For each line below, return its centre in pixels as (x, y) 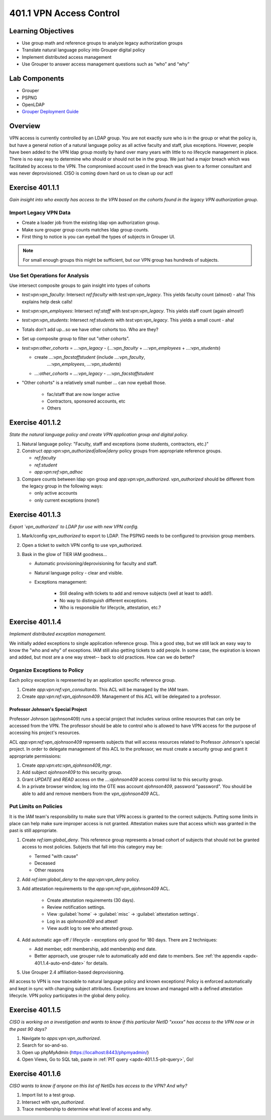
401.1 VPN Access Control (64, 13)
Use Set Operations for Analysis (49, 275)
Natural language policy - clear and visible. (79, 573)
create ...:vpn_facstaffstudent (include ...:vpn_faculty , (90, 357)
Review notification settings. (76, 907)
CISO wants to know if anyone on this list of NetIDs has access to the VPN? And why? (98, 1086)
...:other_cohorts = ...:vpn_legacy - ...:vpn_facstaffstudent (94, 373)
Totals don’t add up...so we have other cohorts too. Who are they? (90, 329)
